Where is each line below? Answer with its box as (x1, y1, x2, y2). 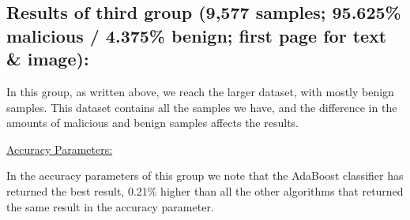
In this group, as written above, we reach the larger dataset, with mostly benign (6, 83, 394, 99)
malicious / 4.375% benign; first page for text (6, 23, 387, 47)
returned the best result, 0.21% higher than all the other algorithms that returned (6, 182, 404, 199)
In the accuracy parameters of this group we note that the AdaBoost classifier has (6, 167, 404, 184)
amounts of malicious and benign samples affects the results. (6, 114, 299, 131)
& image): (6, 47, 89, 71)
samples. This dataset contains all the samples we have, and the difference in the (6, 99, 397, 115)
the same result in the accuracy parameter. (6, 198, 214, 214)
